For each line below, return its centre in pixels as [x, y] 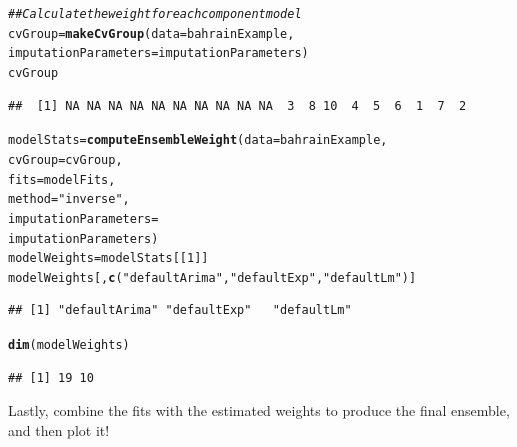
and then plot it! [59, 429]
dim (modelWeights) [69, 345]
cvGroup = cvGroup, [65, 159]
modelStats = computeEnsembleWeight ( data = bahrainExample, [198, 140]
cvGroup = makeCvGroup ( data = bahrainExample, [151, 33]
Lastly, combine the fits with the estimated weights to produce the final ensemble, [259, 410]
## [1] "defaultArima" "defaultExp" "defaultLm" [180, 310]
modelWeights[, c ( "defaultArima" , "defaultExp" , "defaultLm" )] [212, 277]
